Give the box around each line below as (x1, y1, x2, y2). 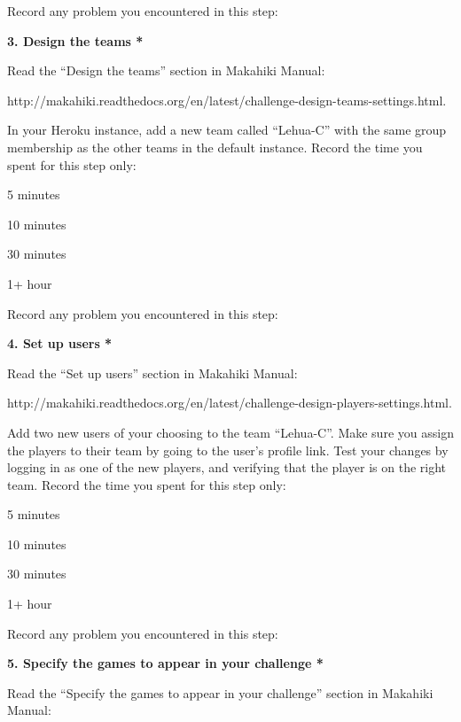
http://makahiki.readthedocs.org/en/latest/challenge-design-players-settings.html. (7, 393, 452, 412)
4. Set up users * (7, 334, 113, 353)
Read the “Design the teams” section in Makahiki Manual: (7, 61, 325, 80)
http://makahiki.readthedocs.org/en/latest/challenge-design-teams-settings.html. (7, 90, 447, 109)
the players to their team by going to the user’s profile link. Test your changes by (7, 440, 449, 459)
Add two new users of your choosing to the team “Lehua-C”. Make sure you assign (7, 423, 454, 441)
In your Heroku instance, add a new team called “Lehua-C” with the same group (7, 120, 447, 139)
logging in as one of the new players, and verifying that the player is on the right (7, 458, 447, 477)
